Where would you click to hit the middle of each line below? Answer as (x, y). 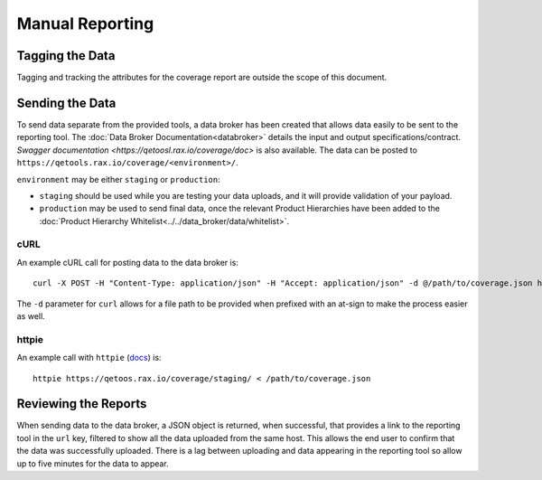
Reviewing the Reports (82, 404)
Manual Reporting (85, 24)
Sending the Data (66, 103)
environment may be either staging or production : (118, 179)
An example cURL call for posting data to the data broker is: (128, 262)
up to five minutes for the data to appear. (93, 463)
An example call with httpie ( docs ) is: (89, 358)
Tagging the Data (66, 56)
